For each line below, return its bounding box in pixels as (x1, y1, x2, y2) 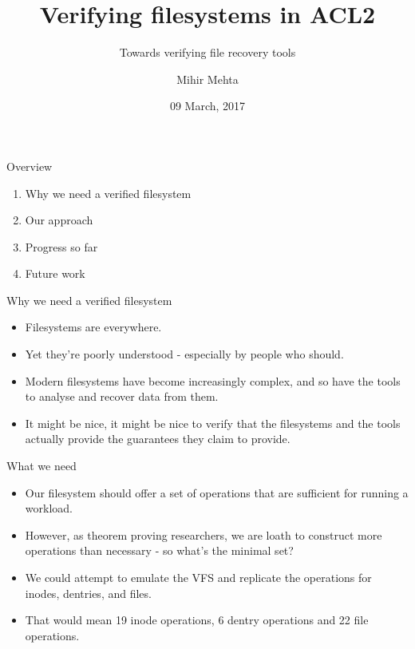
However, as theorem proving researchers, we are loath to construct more (25, 526, 382, 543)
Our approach (25, 212, 93, 228)
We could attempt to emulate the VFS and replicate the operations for (25, 569, 372, 585)
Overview (6, 157, 53, 174)
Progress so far (25, 238, 98, 255)
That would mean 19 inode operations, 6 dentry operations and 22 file (25, 611, 369, 628)
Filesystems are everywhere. (25, 319, 162, 335)
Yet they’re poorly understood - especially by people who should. (25, 346, 344, 362)
